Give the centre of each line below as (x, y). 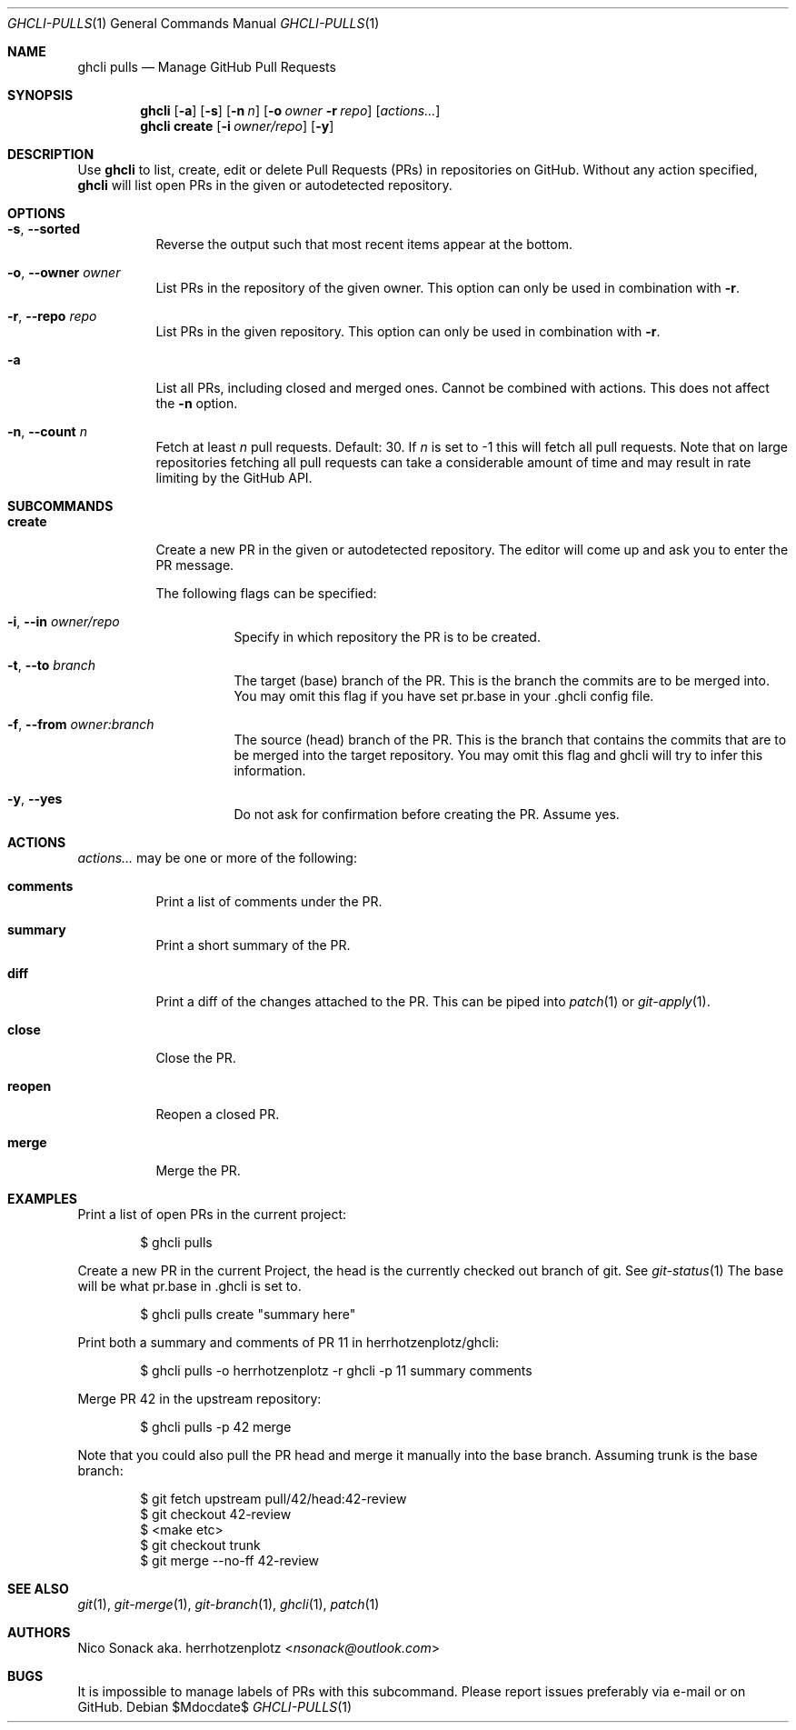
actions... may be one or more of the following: (217, 858)
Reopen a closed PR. (218, 1114)
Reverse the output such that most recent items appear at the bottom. (364, 244)
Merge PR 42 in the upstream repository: (199, 1399)
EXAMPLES (42, 1199)
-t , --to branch (52, 665)
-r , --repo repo (52, 316)
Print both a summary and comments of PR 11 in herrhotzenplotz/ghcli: (288, 1342)
